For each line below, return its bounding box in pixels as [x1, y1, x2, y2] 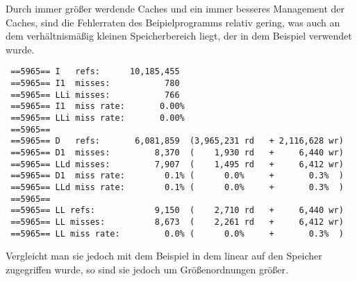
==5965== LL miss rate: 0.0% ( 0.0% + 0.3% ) [10, 228, 344, 239]
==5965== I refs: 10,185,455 [10, 67, 180, 77]
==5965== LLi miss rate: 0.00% [10, 113, 185, 123]
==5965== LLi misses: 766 [10, 90, 180, 100]
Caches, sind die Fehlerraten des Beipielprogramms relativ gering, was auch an [6, 15, 340, 29]
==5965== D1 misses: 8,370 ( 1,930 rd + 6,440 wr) [10, 147, 344, 157]
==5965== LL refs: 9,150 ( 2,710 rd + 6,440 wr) [10, 205, 344, 216]
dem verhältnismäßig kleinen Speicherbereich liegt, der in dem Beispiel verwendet [6, 28, 352, 43]
